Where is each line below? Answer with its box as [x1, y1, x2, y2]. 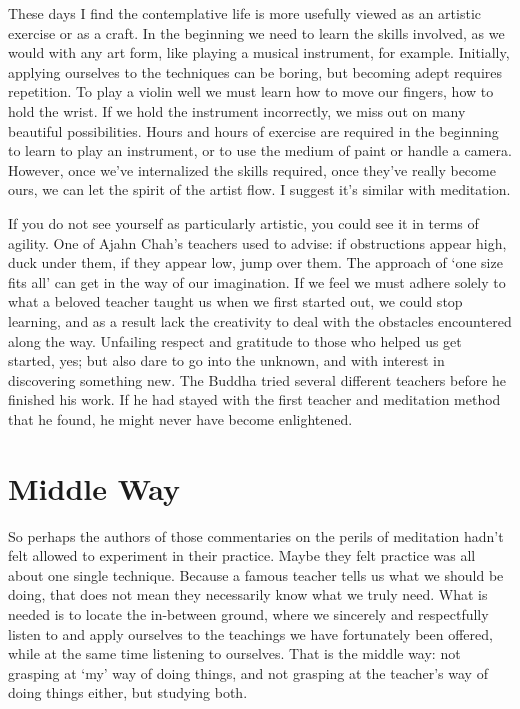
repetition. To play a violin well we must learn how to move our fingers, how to [8, 81, 494, 102]
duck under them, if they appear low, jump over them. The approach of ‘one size [8, 252, 503, 273]
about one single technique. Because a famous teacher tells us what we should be [8, 564, 504, 585]
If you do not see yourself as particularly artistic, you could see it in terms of [8, 212, 479, 233]
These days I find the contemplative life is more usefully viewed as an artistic [8, 3, 481, 23]
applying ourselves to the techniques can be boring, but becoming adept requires [8, 61, 502, 82]
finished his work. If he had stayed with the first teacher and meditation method [8, 389, 501, 410]
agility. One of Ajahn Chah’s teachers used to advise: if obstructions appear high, [8, 232, 507, 253]
